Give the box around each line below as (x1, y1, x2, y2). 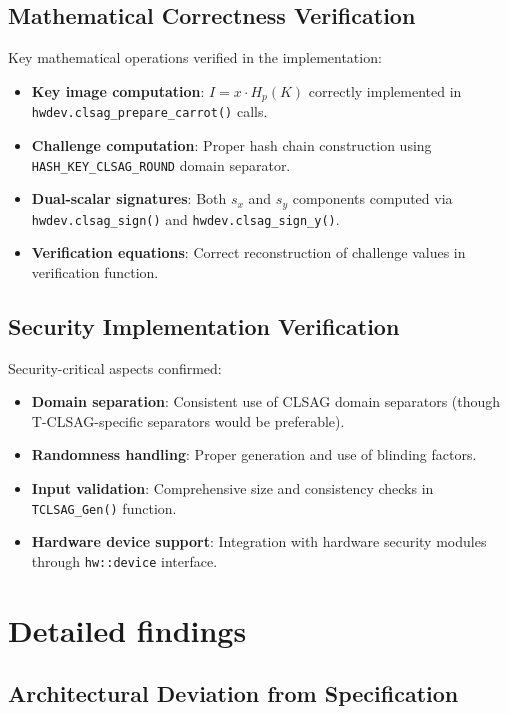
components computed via (292, 188, 453, 209)
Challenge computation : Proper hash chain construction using (31, 134, 432, 155)
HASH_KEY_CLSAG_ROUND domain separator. (31, 154, 291, 175)
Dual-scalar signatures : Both (31, 188, 227, 209)
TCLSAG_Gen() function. (31, 497, 177, 518)
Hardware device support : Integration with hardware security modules (31, 531, 487, 552)
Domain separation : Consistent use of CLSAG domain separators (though (31, 391, 501, 412)
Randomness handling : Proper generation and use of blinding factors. (31, 444, 477, 465)
